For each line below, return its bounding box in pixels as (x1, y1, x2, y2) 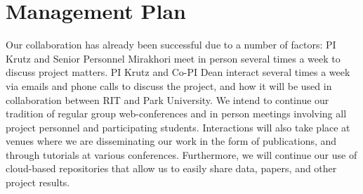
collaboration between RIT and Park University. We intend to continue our (6, 92, 329, 107)
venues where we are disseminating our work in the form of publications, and (6, 134, 337, 148)
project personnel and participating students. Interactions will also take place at (6, 119, 350, 134)
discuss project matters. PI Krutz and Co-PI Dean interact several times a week (6, 65, 350, 79)
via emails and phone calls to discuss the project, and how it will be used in (6, 78, 332, 93)
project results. (6, 175, 70, 190)
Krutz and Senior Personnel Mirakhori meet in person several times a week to (6, 51, 341, 65)
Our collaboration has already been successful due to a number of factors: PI (6, 37, 336, 52)
